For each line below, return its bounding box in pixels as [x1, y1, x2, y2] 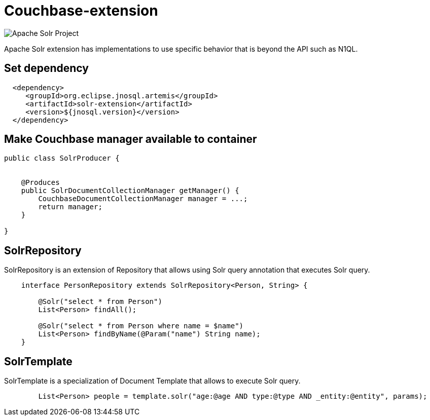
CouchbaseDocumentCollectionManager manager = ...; [38, 195, 248, 203]
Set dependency [4, 62, 89, 75]
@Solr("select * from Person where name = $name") [38, 322, 244, 330]
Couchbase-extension [4, 2, 158, 19]
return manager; [38, 203, 102, 211]
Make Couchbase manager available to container [4, 133, 257, 146]
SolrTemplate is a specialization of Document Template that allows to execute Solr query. [4, 376, 301, 386]
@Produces [21, 178, 60, 187]
